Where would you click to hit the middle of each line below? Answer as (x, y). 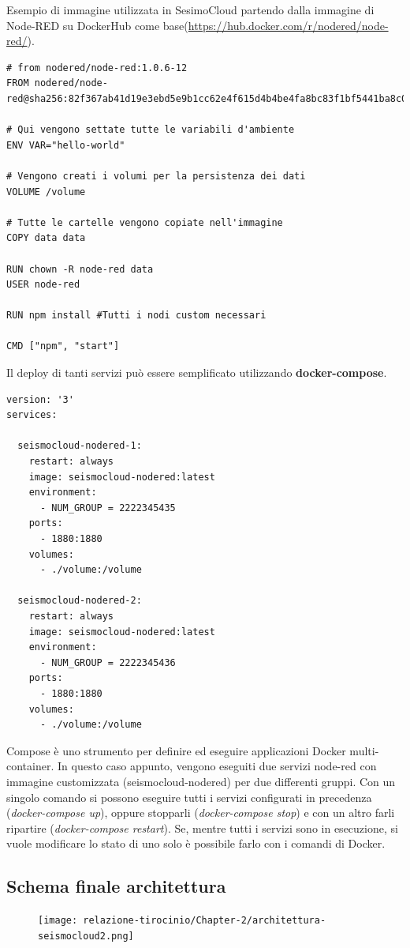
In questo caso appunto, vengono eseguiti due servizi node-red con (217, 766)
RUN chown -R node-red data (80, 269)
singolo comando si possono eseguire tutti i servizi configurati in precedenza (189, 797)
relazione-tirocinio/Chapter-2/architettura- (205, 921)
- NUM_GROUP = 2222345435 (108, 508)
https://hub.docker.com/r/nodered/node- (288, 25)
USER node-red (43, 285)
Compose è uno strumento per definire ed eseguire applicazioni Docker (176, 750)
